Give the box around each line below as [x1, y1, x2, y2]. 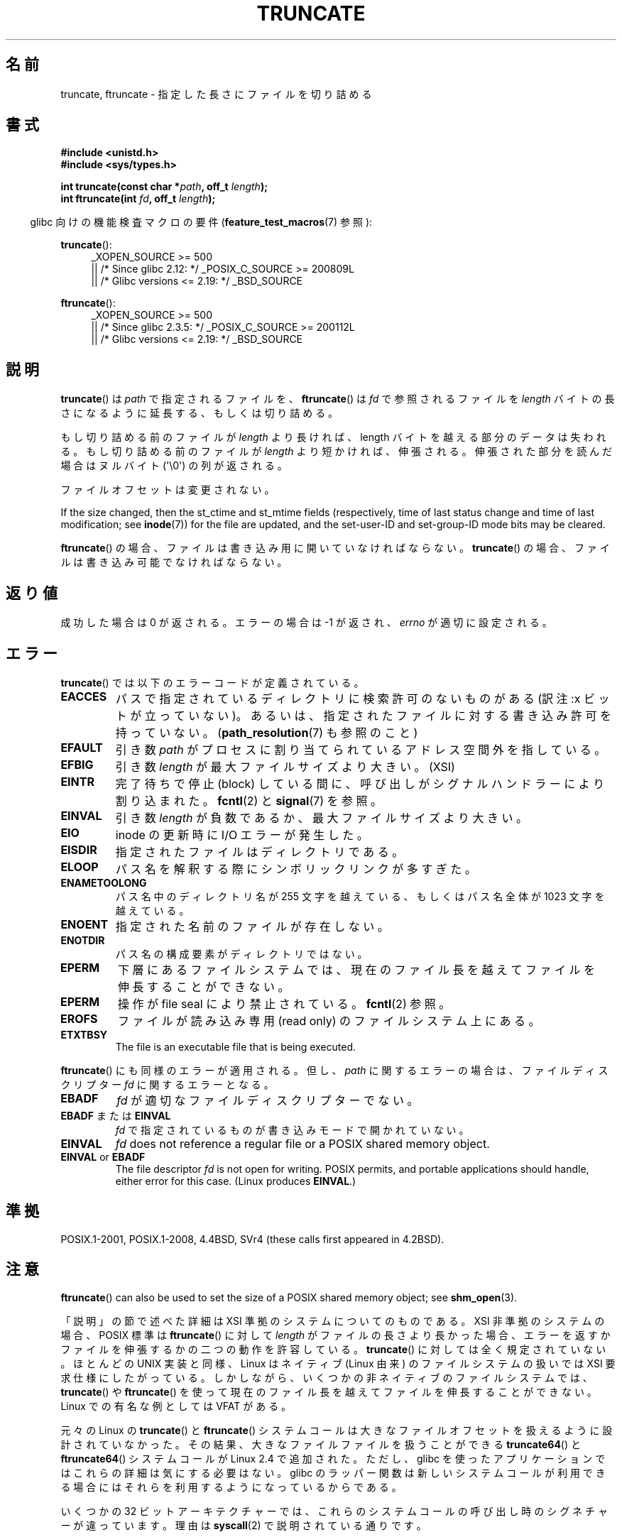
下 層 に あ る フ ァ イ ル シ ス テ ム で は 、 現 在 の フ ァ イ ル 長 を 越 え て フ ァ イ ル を [117, 962, 595, 977]
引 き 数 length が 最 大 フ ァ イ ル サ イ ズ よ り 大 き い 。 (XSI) [115, 759, 455, 774]
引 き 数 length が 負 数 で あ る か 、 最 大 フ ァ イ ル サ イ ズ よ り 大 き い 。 [115, 810, 528, 825]
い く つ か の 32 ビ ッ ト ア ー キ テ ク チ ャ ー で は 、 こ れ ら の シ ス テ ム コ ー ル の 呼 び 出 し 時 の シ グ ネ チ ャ [60, 1504, 608, 1517]
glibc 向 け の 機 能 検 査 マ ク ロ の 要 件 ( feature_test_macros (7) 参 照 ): [30, 216, 373, 229]
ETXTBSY [60, 1028, 108, 1041]
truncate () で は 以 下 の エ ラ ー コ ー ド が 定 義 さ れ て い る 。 [60, 676, 364, 689]
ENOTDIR [60, 934, 105, 946]
